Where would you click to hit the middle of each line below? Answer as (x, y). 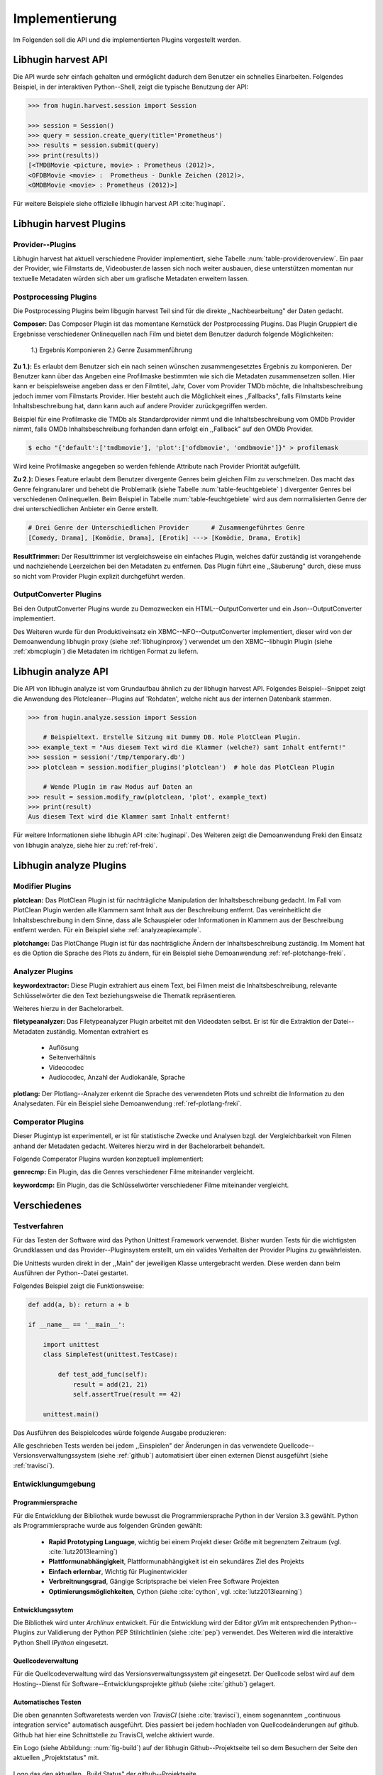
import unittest (71, 1344)
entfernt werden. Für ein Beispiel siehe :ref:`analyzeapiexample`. (107, 930)
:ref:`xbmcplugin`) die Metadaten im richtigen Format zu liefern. (106, 651)
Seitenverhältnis (72, 1057)
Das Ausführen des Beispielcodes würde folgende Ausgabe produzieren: (120, 1432)
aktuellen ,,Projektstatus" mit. (56, 1758)
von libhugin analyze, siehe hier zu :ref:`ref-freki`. (85, 845)
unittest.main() (71, 1414)
